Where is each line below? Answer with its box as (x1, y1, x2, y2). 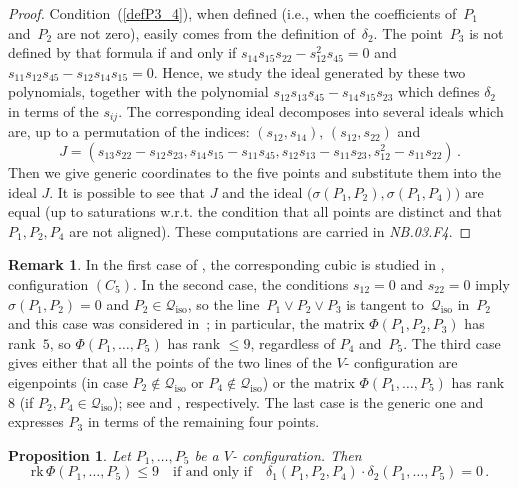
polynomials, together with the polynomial (8, 81, 269, 102)
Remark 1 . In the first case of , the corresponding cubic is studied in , (8, 254, 445, 275)
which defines (398, 81, 480, 102)
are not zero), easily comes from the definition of (56, 22, 355, 43)
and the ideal (222, 181, 303, 202)
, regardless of (250, 332, 336, 353)
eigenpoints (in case (8, 371, 128, 392)
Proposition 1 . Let (8, 444, 131, 465)
